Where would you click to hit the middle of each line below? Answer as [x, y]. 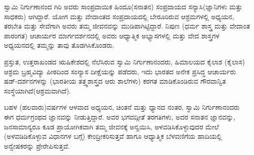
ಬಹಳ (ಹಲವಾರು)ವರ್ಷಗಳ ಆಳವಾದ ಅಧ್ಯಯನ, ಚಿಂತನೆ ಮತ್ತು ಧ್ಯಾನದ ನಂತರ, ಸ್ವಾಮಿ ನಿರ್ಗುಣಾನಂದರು [122, 107]
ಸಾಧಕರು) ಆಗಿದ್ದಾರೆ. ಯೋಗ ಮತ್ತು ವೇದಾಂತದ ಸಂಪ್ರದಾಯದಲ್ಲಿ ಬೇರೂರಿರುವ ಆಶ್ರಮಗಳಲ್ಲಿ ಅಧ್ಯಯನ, [119, 16]
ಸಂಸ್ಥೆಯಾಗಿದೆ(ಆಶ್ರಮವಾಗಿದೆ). [38, 90]
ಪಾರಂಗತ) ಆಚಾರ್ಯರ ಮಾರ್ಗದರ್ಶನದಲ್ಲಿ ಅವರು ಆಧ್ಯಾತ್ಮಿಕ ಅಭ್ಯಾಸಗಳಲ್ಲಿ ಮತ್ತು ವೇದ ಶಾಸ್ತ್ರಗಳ [112, 35]
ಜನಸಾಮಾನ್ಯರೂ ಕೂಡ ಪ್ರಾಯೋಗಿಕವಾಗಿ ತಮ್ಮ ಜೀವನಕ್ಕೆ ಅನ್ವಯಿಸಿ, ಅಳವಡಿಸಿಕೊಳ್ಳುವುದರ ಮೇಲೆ [112, 126]
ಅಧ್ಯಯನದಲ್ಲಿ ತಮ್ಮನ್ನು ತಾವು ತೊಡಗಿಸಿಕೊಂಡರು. [59, 45]
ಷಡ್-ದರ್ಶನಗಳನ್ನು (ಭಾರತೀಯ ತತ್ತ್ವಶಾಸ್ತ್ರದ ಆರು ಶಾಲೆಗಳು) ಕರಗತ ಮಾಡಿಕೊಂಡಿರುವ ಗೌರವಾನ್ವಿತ [115, 81]
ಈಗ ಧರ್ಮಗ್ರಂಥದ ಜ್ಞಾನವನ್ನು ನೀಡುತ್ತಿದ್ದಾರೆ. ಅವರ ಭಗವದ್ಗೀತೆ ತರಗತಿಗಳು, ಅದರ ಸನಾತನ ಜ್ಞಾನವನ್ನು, [120, 116]
